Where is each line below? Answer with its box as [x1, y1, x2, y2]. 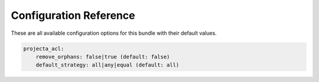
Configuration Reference [11, 9, 135, 22]
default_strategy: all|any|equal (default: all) [35, 62, 180, 68]
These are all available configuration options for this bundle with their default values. [11, 29, 217, 37]
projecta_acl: [23, 45, 64, 52]
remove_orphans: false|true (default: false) [35, 53, 170, 60]
